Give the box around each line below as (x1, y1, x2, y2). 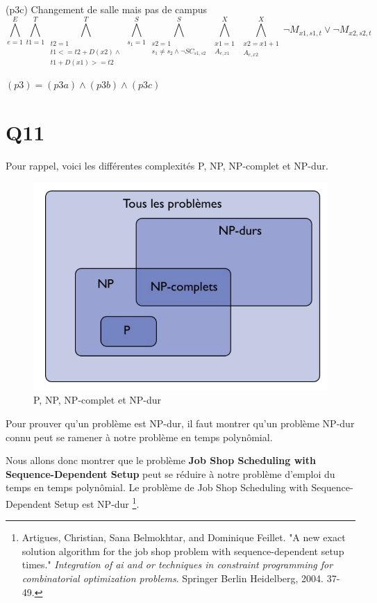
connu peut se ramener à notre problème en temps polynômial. (6, 429, 273, 444)
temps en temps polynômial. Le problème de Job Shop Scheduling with (6, 480, 308, 495)
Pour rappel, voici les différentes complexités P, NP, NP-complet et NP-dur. (6, 158, 328, 173)
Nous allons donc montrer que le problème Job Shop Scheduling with (6, 453, 316, 468)
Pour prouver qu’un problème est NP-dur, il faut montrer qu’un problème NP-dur (6, 415, 355, 430)
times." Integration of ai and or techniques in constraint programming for (22, 557, 333, 572)
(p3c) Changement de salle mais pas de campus (6, 2, 207, 16)
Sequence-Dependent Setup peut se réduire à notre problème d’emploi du (6, 466, 335, 481)
